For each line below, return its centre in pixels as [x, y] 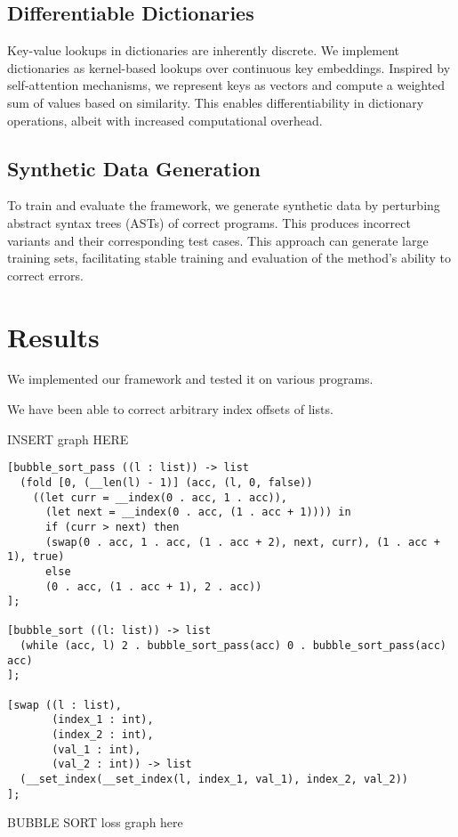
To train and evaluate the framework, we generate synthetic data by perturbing [224, 205]
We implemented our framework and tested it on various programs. [190, 379]
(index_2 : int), [103, 735]
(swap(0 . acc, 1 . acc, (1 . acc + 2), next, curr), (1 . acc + [242, 542]
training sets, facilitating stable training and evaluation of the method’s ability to [229, 258]
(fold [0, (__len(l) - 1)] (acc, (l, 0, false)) [166, 482]
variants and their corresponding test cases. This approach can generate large [218, 240]
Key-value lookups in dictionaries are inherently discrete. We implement [203, 50]
